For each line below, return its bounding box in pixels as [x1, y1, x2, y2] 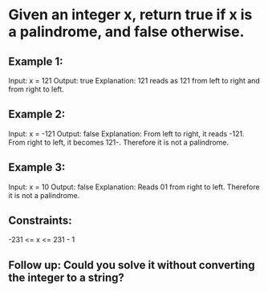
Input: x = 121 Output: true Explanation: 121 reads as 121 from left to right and [8, 76, 261, 85]
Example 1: [8, 55, 63, 68]
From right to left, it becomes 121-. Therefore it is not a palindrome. [8, 137, 229, 147]
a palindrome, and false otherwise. [8, 22, 245, 41]
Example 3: [8, 160, 66, 174]
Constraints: [8, 214, 72, 228]
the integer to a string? [8, 270, 124, 284]
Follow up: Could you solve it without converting [8, 258, 255, 272]
